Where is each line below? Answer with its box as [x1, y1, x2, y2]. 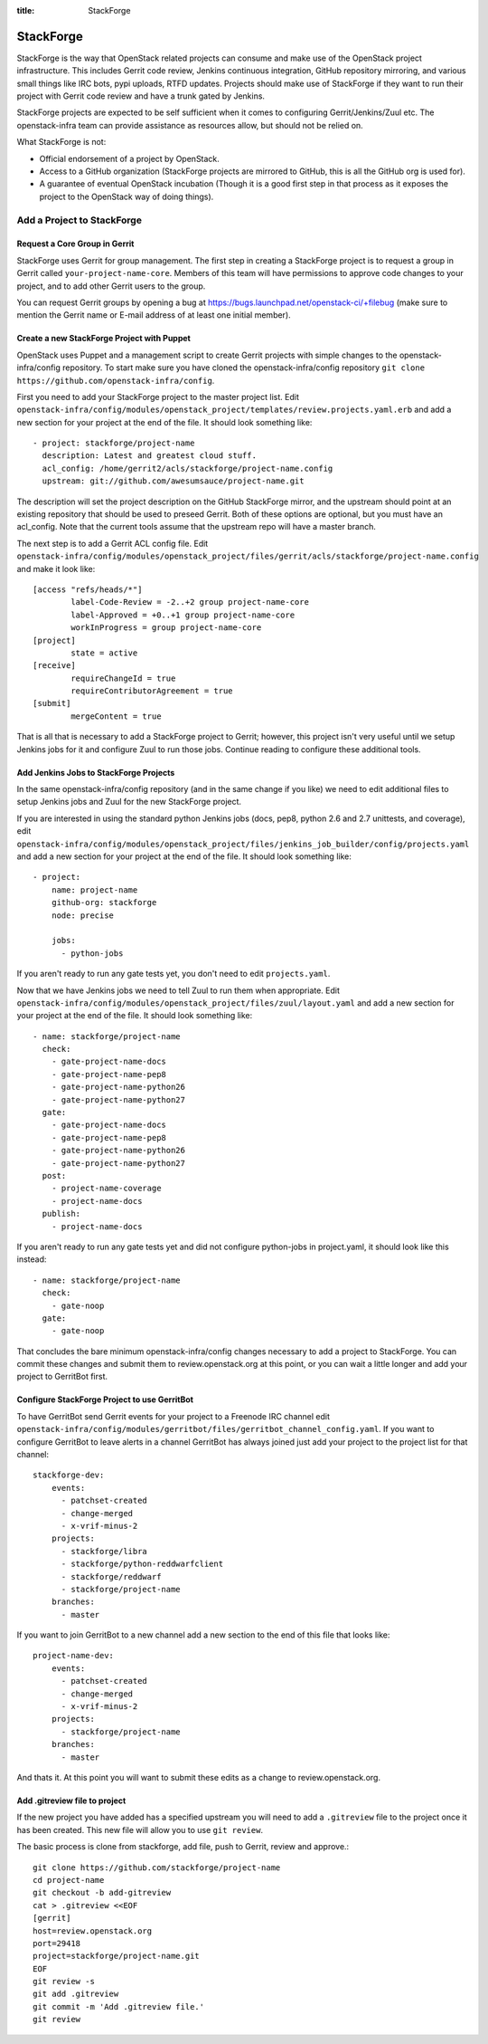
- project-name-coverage [51, 1183, 162, 1194]
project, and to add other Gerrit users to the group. [16, 281, 206, 291]
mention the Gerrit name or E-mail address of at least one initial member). [16, 310, 291, 320]
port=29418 [33, 1938, 81, 1948]
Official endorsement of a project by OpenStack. [39, 153, 221, 164]
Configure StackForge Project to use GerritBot [16, 1394, 194, 1405]
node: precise [51, 910, 115, 921]
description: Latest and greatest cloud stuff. [42, 451, 258, 461]
